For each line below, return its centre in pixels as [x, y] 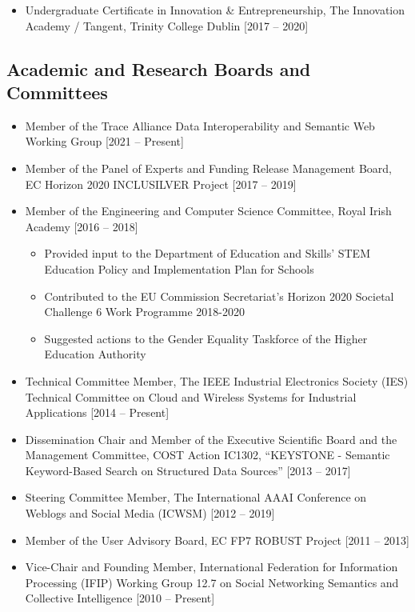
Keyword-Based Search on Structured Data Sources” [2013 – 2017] [188, 470]
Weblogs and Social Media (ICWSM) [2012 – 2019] [150, 513]
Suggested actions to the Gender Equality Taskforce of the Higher [206, 338]
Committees [57, 92]
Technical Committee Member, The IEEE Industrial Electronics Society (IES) [217, 380]
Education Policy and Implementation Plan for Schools [179, 268]
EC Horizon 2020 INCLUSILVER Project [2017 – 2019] [161, 184]
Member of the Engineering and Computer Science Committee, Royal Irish [208, 211]
